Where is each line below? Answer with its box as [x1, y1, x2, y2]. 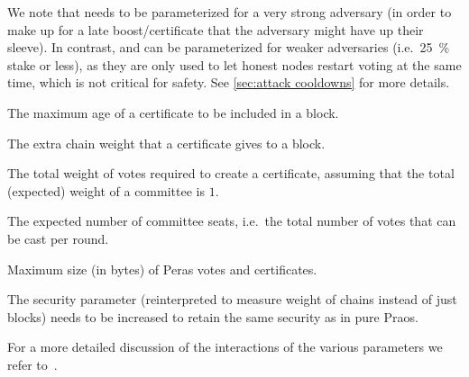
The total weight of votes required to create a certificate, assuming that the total [7, 164, 455, 183]
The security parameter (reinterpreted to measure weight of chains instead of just [7, 290, 457, 309]
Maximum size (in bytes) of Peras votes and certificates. [7, 259, 317, 278]
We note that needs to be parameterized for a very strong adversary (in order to [7, 3, 452, 21]
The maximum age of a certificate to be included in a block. [7, 103, 339, 121]
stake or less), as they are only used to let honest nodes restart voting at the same [7, 55, 462, 74]
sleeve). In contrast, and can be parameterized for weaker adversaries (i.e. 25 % [7, 38, 450, 57]
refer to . [7, 355, 58, 373]
